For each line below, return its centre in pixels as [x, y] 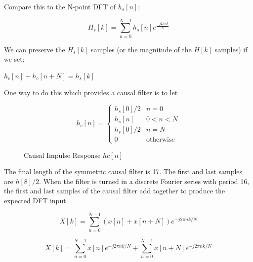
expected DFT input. [36, 201]
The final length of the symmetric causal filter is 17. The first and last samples [123, 171]
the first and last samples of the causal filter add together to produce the [114, 191]
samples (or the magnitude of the [141, 49]
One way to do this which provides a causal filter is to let [91, 92]
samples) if [231, 49]
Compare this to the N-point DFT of [60, 6]
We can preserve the [35, 49]
